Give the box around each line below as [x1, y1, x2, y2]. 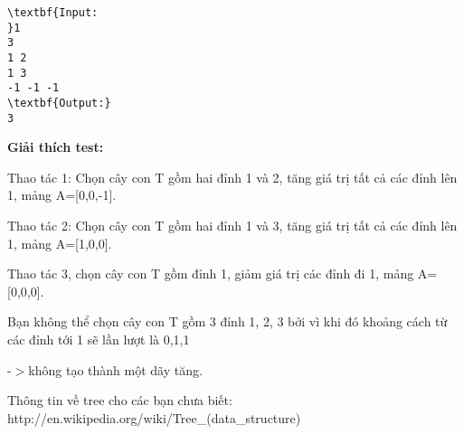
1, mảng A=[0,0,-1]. [7, 185, 117, 204]
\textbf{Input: [7, 6, 99, 19]
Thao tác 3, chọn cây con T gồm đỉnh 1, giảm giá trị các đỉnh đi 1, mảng [7, 264, 414, 283]
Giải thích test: [7, 137, 104, 156]
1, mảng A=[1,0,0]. [7, 233, 112, 252]
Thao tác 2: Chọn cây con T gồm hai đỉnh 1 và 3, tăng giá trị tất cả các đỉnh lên [7, 216, 458, 235]
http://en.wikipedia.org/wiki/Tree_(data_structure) [7, 408, 301, 427]
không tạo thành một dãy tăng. [28, 360, 203, 379]
